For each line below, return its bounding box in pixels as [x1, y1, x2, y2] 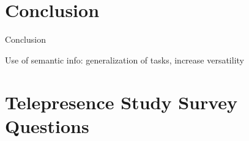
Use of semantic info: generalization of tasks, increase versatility [5, 53, 244, 66]
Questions [5, 113, 89, 138]
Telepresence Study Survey [5, 89, 238, 114]
